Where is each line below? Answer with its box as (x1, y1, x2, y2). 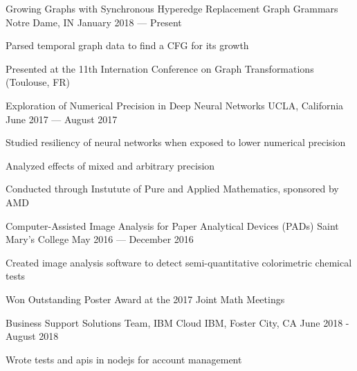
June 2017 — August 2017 (6, 111, 118, 126)
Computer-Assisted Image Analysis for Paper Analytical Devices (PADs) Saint (6, 218, 339, 233)
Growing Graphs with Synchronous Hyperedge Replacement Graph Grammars (6, 1, 338, 15)
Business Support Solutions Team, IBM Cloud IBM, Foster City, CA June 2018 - (6, 315, 349, 329)
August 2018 (6, 329, 59, 343)
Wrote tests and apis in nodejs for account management (6, 352, 242, 366)
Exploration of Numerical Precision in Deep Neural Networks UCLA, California (6, 98, 344, 112)
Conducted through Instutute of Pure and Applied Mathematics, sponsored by (6, 181, 339, 196)
